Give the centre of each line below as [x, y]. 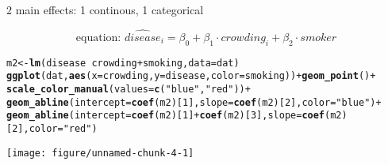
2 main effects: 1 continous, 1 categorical [105, 9]
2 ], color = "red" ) [55, 128]
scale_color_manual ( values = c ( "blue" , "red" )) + [129, 89]
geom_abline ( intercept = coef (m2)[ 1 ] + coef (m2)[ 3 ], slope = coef [166, 116]
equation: [98, 37]
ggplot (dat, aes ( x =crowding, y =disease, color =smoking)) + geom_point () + [191, 76]
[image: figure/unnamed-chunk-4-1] [100, 153]
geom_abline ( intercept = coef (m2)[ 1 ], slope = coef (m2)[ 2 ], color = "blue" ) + [194, 102]
